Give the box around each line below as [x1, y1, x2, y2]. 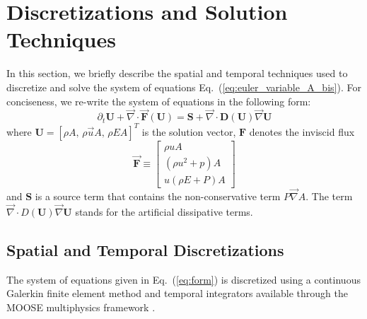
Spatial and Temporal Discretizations [6, 238, 284, 260]
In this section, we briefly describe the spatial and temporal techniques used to [6, 66, 348, 81]
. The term [305, 189, 353, 204]
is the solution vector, [141, 124, 236, 139]
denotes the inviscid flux [249, 124, 355, 139]
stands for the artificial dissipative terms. [75, 204, 253, 219]
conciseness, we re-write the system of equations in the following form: [6, 93, 311, 108]
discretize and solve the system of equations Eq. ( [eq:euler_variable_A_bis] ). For [6, 79, 361, 94]
